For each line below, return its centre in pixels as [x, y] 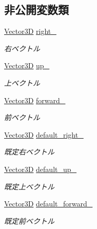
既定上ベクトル [29, 186]
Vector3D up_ [27, 65]
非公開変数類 [36, 9]
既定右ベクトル [29, 152]
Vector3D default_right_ [44, 134]
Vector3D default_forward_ [48, 204]
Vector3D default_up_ [41, 169]
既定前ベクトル [29, 221]
